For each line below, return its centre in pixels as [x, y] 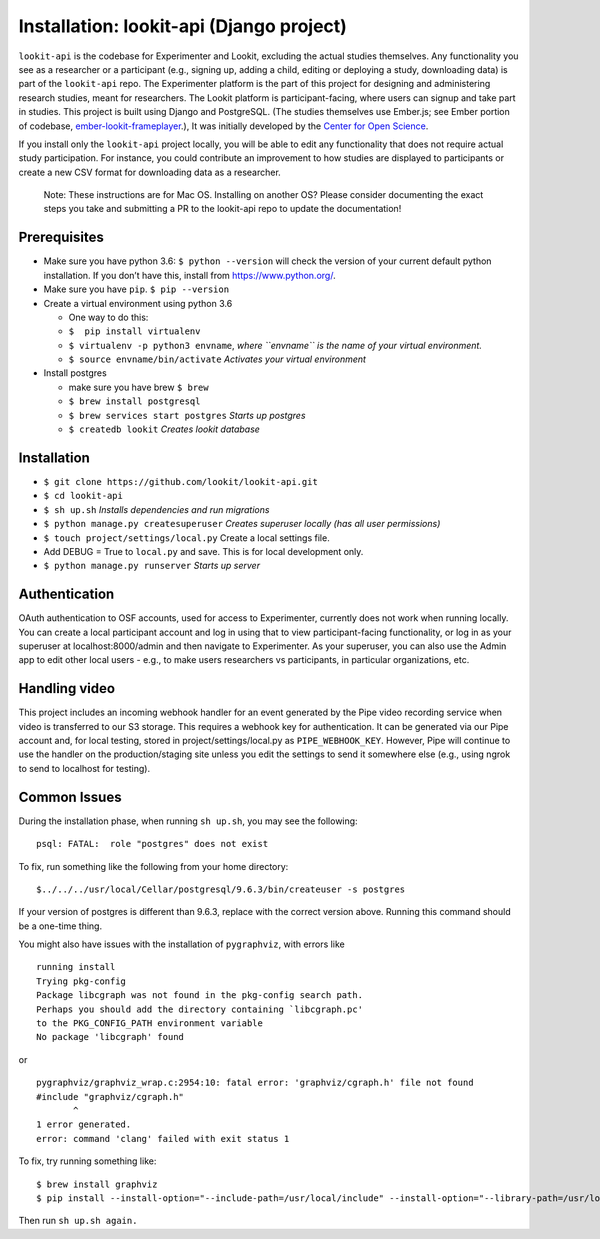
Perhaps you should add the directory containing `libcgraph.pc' [200, 1009]
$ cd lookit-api [83, 496]
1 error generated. [84, 1124]
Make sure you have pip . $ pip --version [136, 289]
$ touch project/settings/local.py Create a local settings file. [186, 537]
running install [76, 967]
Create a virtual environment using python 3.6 [138, 303]
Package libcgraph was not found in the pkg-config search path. [200, 995]
